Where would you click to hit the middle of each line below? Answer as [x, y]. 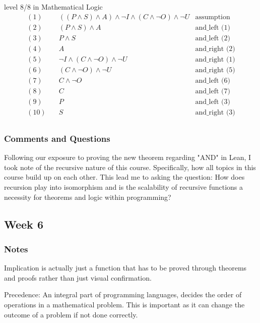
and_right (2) [215, 49]
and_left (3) [213, 102]
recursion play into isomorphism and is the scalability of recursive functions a [124, 186]
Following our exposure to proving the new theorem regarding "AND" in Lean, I [128, 157]
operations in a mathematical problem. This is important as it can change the [124, 304]
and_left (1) [213, 28]
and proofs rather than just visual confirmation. [78, 277]
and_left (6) [213, 80]
